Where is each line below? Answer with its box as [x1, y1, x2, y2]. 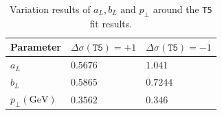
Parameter [10, 40, 61, 54]
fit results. [89, 16, 133, 30]
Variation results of [10, 2, 91, 16]
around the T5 [153, 2, 212, 16]
